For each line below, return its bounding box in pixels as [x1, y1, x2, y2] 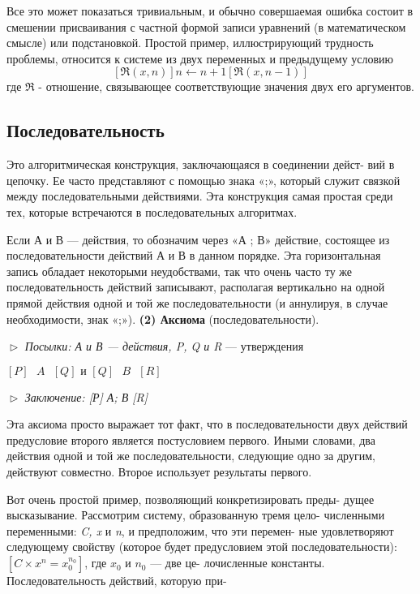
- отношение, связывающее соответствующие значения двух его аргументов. [38, 78, 415, 95]
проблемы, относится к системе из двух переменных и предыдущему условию [6, 49, 394, 67]
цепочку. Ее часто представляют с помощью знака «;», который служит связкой [6, 171, 401, 188]
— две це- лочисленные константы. [150, 554, 325, 571]
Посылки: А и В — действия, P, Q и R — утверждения [24, 338, 304, 355]
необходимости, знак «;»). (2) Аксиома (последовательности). [6, 310, 319, 327]
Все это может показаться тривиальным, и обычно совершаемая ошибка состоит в [6, 2, 414, 19]
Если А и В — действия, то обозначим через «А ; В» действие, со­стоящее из [6, 230, 390, 247]
